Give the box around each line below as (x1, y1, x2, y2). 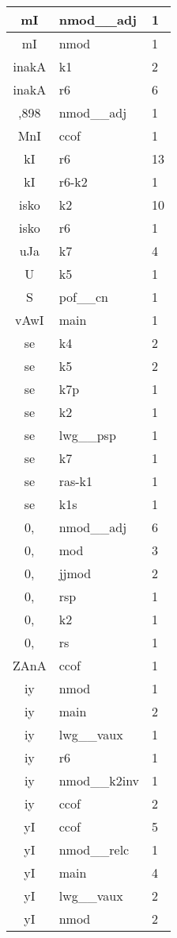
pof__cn (58, 288, 108, 306)
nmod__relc (58, 840, 130, 859)
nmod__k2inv (58, 771, 140, 789)
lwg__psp (58, 426, 116, 444)
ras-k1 (58, 472, 93, 490)
